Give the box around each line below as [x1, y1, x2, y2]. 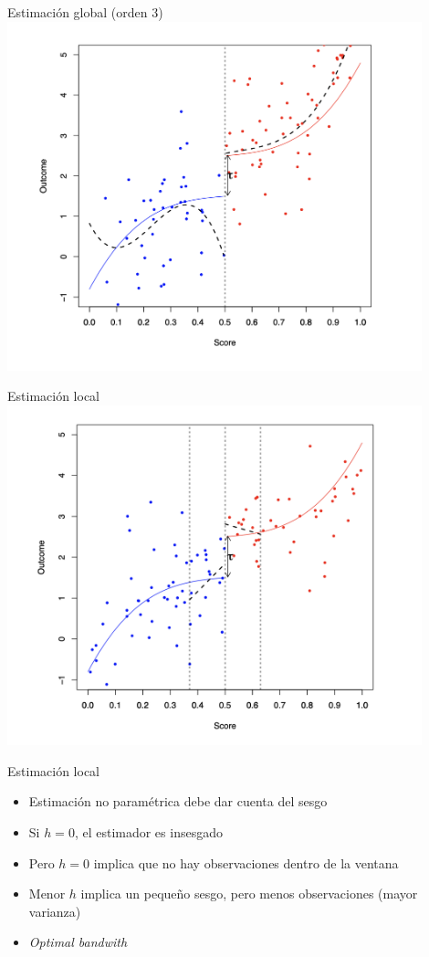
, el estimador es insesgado [74, 822, 223, 841]
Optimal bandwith [28, 932, 128, 952]
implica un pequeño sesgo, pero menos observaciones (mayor [80, 884, 418, 903]
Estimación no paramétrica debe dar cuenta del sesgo [28, 792, 328, 811]
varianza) [28, 901, 81, 920]
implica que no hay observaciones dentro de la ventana [93, 853, 399, 872]
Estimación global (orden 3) [7, 3, 163, 21]
